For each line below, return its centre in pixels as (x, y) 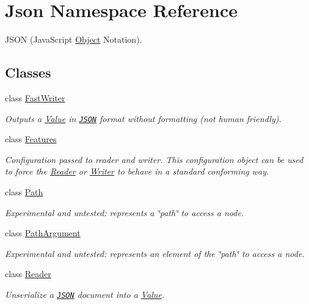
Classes (28, 72)
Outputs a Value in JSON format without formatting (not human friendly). (143, 118)
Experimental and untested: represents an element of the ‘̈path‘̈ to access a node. (155, 253)
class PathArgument (43, 233)
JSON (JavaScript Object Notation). (74, 39)
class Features (31, 139)
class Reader (28, 274)
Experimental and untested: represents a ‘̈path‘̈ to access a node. (125, 212)
